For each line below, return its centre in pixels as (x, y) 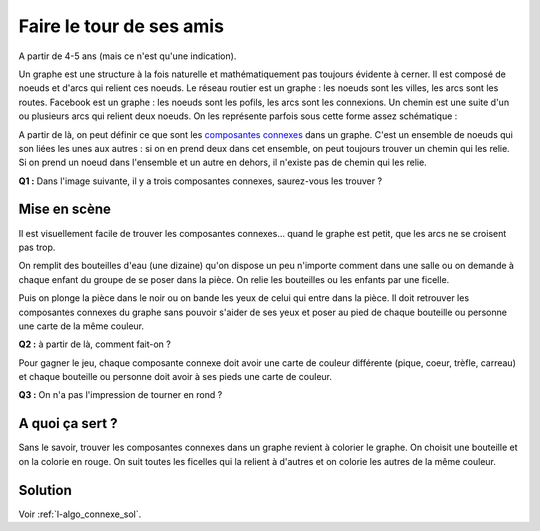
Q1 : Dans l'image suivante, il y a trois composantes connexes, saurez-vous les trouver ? (200, 181)
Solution (45, 490)
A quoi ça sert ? (68, 423)
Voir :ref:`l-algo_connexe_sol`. (80, 514)
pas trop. (37, 247)
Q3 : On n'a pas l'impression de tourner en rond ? (120, 395)
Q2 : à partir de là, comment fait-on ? (95, 344)
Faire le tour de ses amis (121, 26)
